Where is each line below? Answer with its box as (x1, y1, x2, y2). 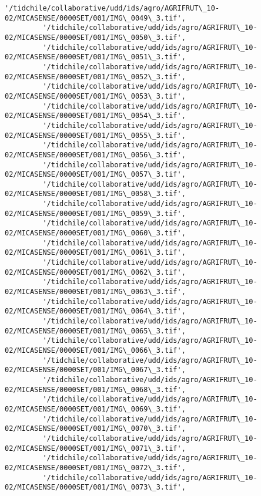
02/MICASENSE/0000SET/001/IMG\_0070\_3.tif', (5, 424, 186, 433)
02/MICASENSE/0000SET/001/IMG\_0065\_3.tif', (5, 326, 186, 335)
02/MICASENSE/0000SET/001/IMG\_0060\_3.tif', (5, 229, 186, 238)
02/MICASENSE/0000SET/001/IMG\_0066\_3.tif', (5, 346, 186, 355)
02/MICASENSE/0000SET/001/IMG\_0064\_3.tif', (5, 307, 186, 316)
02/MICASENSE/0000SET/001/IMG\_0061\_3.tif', (5, 248, 186, 257)
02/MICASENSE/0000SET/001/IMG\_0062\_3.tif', (5, 268, 186, 276)
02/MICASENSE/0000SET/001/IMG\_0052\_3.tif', (5, 72, 186, 81)
